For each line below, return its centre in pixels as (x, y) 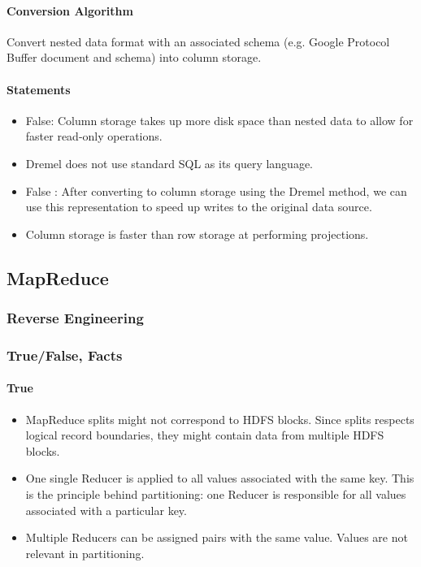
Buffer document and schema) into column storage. (134, 57)
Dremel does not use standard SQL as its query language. (169, 163)
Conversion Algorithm (70, 10)
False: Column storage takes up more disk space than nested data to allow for (219, 120)
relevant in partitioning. (85, 553)
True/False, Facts (65, 355)
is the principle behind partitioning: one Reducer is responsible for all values (216, 493)
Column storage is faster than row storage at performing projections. (197, 234)
